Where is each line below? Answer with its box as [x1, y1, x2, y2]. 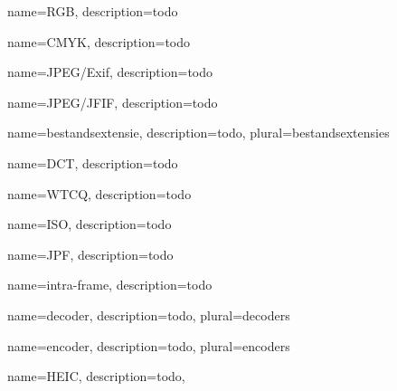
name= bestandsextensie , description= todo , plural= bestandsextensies [7, 123, 390, 142]
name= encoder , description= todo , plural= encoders [7, 336, 290, 355]
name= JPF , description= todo [7, 244, 174, 263]
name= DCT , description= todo [7, 153, 178, 172]
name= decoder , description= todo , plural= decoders [7, 305, 290, 324]
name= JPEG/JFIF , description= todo [7, 92, 218, 111]
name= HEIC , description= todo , [7, 367, 185, 386]
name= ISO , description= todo [7, 215, 172, 234]
